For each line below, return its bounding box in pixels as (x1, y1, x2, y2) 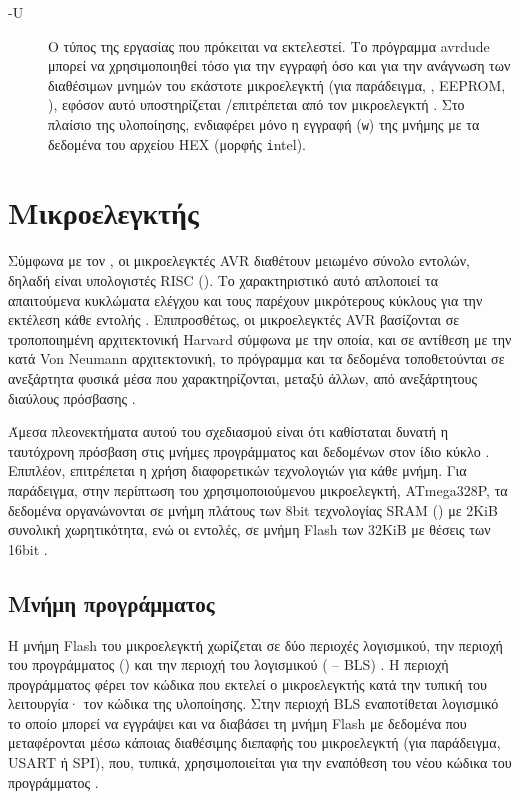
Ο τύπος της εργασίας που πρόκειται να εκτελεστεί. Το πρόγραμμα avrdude (48, 35, 490, 56)
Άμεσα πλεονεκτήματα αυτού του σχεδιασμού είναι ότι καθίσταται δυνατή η (8, 421, 449, 442)
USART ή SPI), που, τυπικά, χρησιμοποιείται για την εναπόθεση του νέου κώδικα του (8, 752, 512, 773)
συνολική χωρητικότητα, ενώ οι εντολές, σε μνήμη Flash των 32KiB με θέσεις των (8, 519, 491, 540)
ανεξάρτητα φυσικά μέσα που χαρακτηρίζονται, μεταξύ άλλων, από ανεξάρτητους (8, 367, 478, 388)
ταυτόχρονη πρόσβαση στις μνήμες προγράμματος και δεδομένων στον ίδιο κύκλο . (8, 440, 490, 461)
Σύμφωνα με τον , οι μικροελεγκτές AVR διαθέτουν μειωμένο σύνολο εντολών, (8, 250, 470, 271)
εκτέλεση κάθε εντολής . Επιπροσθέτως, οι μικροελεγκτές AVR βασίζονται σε (8, 309, 460, 330)
